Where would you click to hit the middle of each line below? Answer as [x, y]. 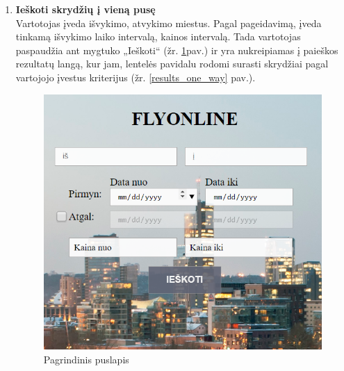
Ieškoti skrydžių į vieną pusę [85, 9]
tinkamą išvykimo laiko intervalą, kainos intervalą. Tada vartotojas [158, 36]
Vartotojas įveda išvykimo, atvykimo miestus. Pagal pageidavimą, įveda [169, 23]
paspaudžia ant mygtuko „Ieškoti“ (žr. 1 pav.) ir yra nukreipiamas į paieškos [177, 50]
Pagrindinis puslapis [86, 359]
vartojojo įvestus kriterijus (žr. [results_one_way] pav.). [136, 77]
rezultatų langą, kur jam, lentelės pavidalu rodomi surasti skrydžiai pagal [172, 64]
